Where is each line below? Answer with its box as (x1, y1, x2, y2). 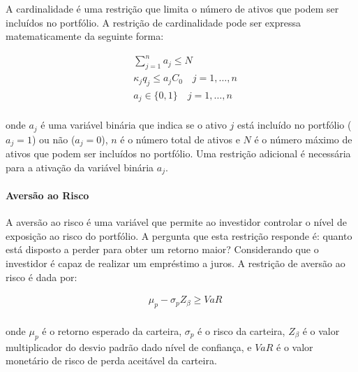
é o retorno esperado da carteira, (42, 324, 182, 338)
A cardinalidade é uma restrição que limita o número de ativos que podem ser (6, 1, 339, 15)
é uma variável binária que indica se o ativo (40, 117, 227, 132)
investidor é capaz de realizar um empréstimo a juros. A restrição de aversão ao (6, 255, 345, 270)
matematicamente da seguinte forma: (6, 29, 164, 43)
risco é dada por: (6, 269, 77, 284)
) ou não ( (31, 131, 75, 146)
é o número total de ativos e (120, 131, 240, 146)
